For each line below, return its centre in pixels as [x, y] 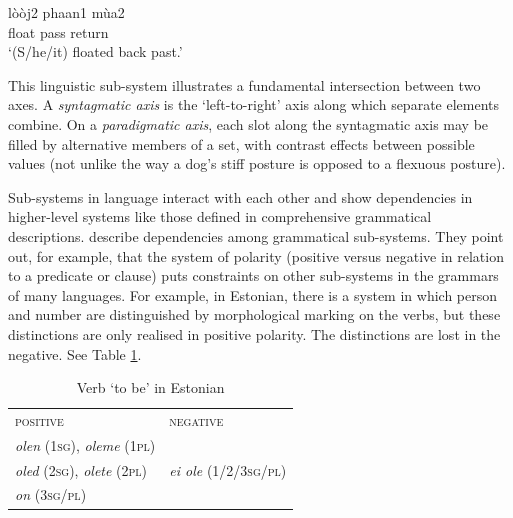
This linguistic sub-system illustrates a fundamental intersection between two [244, 84]
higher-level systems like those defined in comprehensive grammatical [220, 216]
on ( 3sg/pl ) [51, 494]
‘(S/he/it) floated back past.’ [95, 51]
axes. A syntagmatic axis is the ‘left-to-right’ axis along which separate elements [254, 104]
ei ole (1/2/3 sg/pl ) [228, 469]
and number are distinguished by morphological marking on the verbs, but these [254, 314]
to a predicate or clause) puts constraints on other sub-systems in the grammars [253, 275]
